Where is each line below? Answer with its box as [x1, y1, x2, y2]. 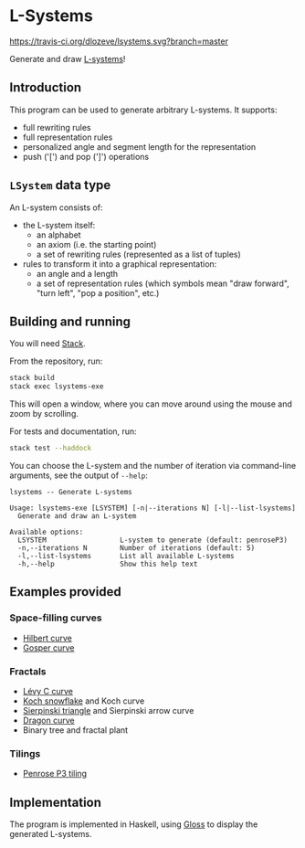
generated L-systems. [9, 829, 93, 840]
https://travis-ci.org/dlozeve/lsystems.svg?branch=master [9, 36, 228, 47]
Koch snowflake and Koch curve [22, 695, 145, 706]
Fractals [9, 664, 47, 677]
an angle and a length [36, 268, 119, 279]
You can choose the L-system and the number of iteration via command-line [9, 461, 297, 471]
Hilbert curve [22, 632, 73, 643]
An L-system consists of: [9, 202, 103, 213]
